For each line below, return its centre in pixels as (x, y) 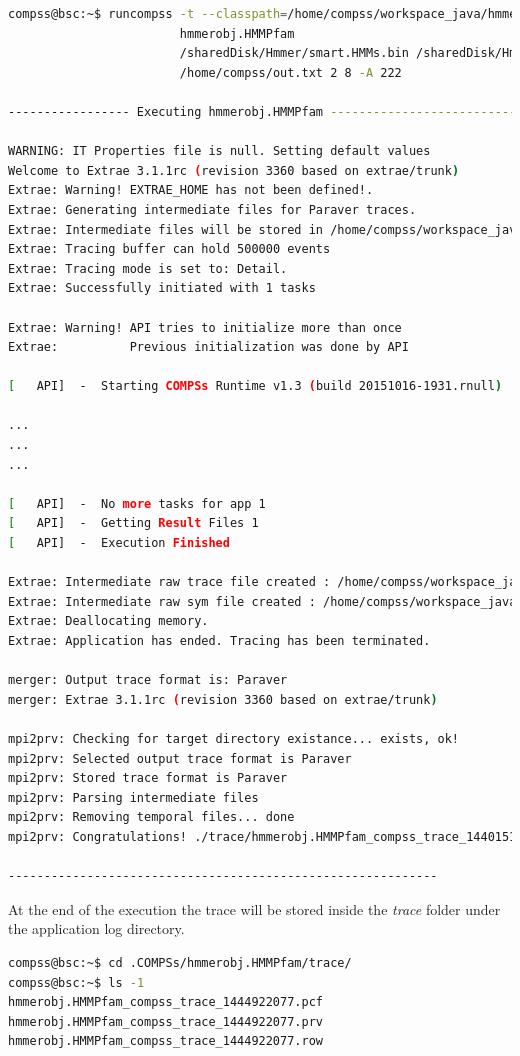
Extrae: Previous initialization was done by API (208, 347)
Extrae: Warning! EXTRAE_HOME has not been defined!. (191, 190)
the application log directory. (96, 928)
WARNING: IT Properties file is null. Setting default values (219, 151)
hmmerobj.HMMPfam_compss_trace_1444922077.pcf (165, 1002)
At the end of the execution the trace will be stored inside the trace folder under (254, 908)
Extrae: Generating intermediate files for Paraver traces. (212, 209)
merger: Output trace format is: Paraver (148, 680)
